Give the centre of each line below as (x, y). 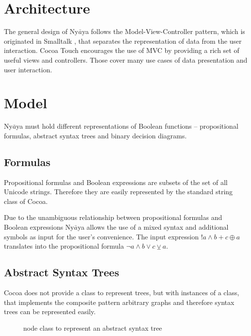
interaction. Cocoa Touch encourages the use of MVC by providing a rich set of (122, 50)
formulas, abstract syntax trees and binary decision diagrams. (95, 135)
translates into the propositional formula (64, 246)
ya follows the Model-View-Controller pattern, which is (164, 31)
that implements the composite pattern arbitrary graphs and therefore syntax (119, 302)
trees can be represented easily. (50, 311)
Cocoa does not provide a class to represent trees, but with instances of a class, (122, 292)
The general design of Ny (41, 31)
